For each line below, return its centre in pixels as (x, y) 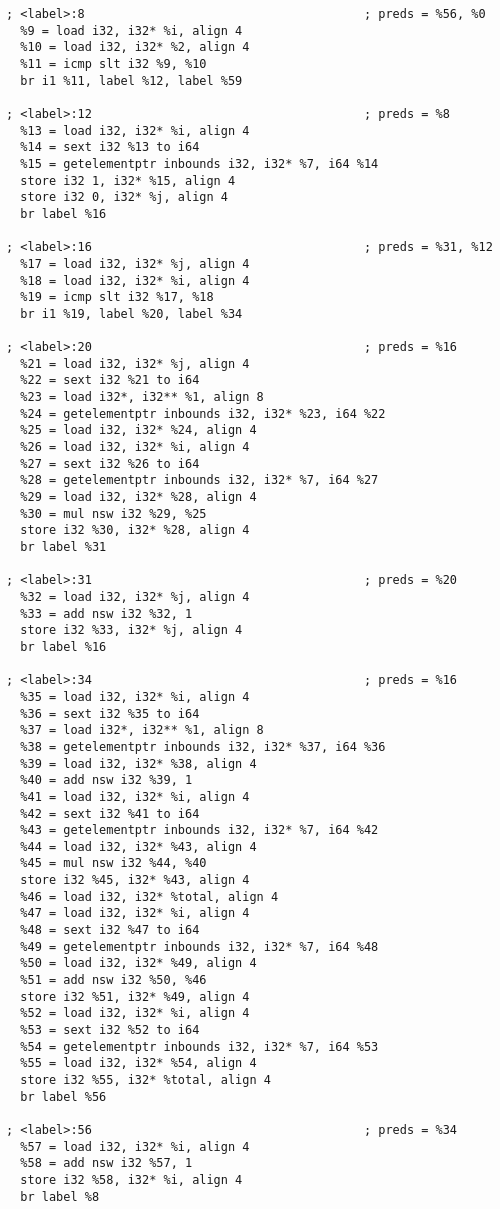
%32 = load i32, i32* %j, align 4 (135, 596)
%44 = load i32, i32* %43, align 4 (138, 846)
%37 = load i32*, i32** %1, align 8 (142, 730)
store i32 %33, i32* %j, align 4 (131, 630)
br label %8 (60, 1196)
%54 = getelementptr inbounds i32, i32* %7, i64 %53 (199, 1046)
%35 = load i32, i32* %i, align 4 (135, 696)
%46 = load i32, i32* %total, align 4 (149, 896)
